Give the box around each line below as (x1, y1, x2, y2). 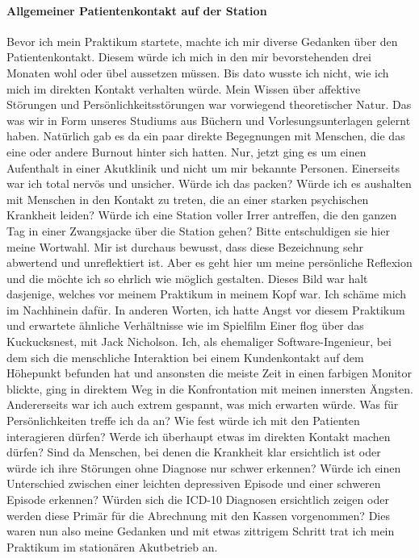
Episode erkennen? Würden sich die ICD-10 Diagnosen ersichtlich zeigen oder (6, 491, 389, 508)
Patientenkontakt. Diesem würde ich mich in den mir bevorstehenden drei (6, 48, 371, 65)
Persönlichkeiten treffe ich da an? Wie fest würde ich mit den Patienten (6, 412, 360, 429)
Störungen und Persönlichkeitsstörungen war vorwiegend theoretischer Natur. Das (6, 96, 412, 113)
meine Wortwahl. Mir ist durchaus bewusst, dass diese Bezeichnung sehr (6, 238, 363, 255)
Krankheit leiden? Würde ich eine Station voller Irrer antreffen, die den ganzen (6, 206, 397, 223)
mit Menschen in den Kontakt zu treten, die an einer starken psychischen (6, 190, 369, 207)
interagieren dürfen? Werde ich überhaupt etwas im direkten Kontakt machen (6, 427, 391, 444)
